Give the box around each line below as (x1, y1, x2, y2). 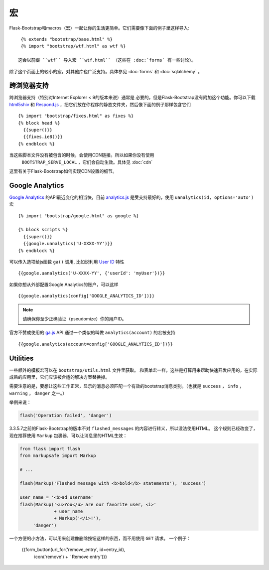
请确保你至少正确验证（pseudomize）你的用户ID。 (22, 315, 127, 321)
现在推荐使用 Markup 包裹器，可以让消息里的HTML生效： (9, 432, 128, 438)
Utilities (9, 354, 34, 362)
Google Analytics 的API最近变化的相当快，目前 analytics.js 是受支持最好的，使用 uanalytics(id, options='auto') (9, 194, 254, 200)
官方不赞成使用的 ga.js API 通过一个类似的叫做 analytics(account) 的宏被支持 (9, 329, 176, 336)
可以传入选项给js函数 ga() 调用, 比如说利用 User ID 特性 (9, 259, 125, 265)
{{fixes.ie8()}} (23, 134, 63, 140)
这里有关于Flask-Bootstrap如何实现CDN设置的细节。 (9, 168, 117, 174)
